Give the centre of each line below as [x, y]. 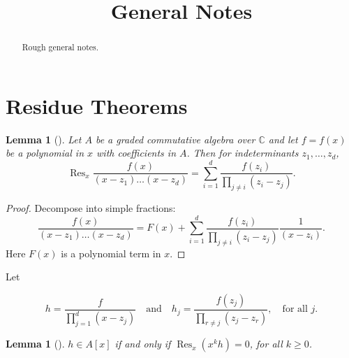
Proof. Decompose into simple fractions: [91, 207]
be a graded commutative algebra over [175, 139]
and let [283, 139]
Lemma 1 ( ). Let [44, 139]
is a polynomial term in [111, 253]
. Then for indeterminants [243, 153]
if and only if [143, 344]
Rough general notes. [60, 47]
